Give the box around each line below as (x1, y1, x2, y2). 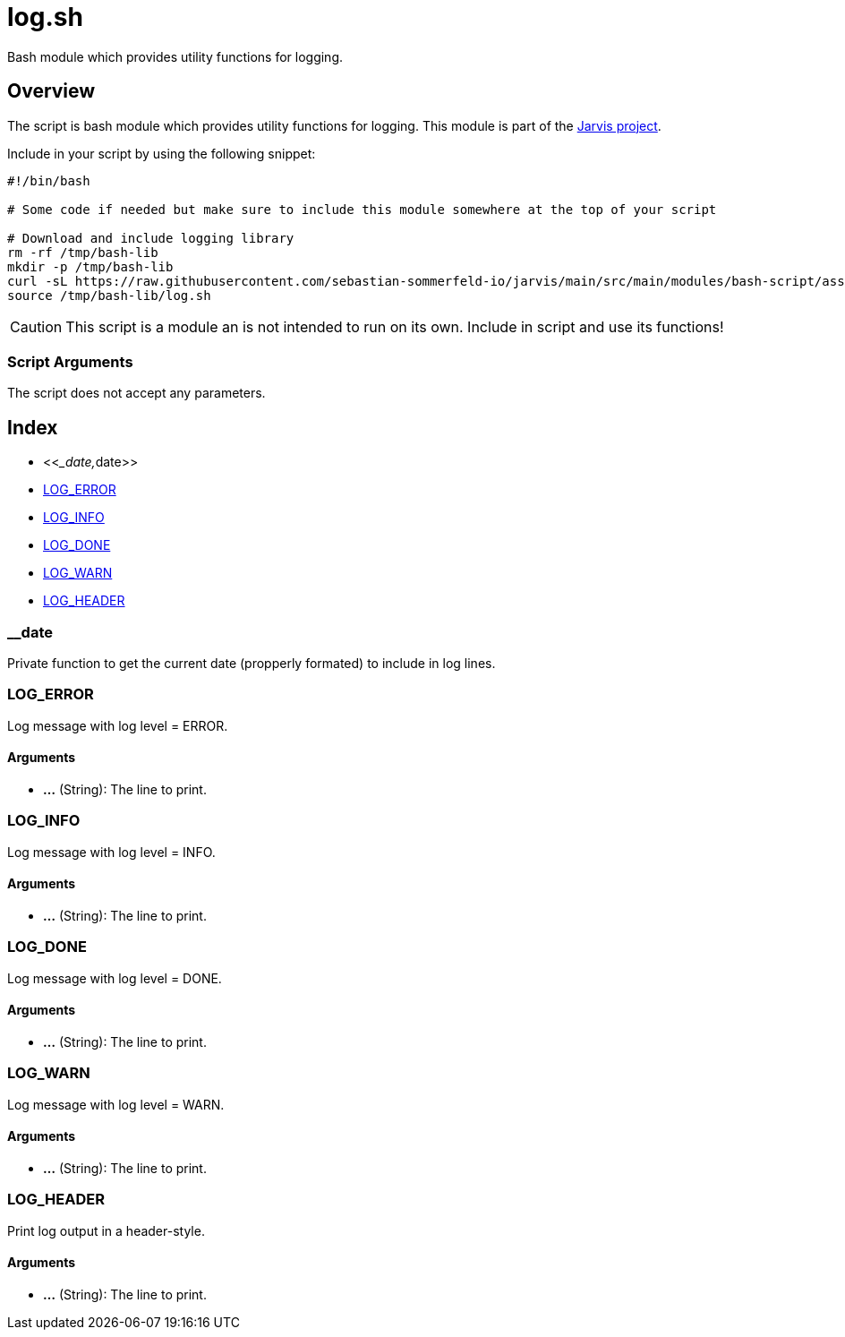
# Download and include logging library (7, 230, 294, 245)
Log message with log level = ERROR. (7, 717, 228, 733)
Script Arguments (7, 352, 133, 371)
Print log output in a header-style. (7, 1222, 205, 1238)
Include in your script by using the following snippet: (7, 145, 316, 161)
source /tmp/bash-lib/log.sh (7, 287, 211, 303)
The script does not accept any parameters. (7, 385, 266, 401)
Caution (10, 317, 63, 336)
